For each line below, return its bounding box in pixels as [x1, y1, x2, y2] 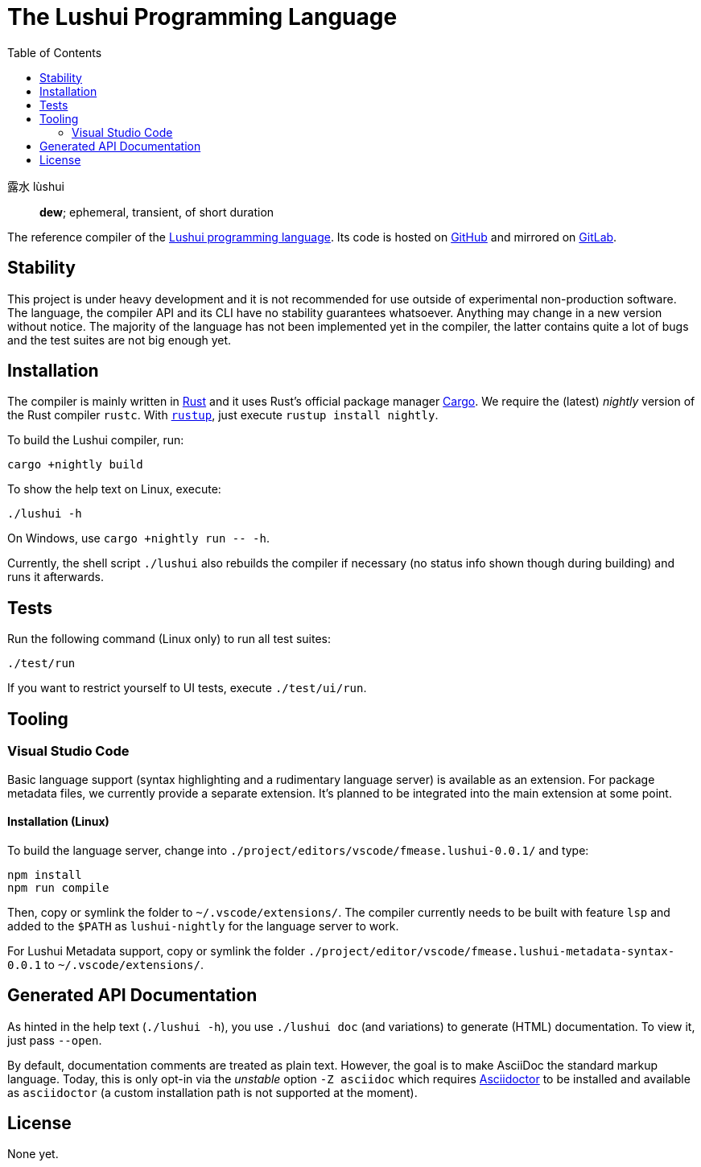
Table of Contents [7, 45, 102, 60]
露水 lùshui [7, 179, 64, 193]
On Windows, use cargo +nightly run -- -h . [7, 531, 270, 546]
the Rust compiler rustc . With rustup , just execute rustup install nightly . [7, 408, 439, 423]
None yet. [7, 1147, 59, 1161]
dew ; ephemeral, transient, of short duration [39, 204, 274, 219]
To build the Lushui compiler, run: [7, 433, 184, 447]
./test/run [7, 657, 76, 670]
